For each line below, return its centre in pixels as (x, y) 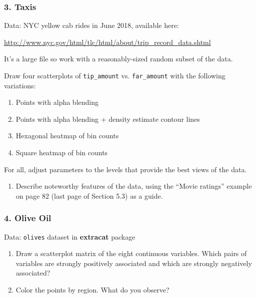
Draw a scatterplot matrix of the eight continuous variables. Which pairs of (131, 253)
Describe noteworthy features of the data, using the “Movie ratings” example (134, 186)
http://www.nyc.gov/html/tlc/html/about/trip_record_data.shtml (107, 42)
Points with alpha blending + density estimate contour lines (108, 119)
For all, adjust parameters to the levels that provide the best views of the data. (125, 169)
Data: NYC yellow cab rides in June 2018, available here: (91, 25)
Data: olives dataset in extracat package (70, 236)
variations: (20, 85)
